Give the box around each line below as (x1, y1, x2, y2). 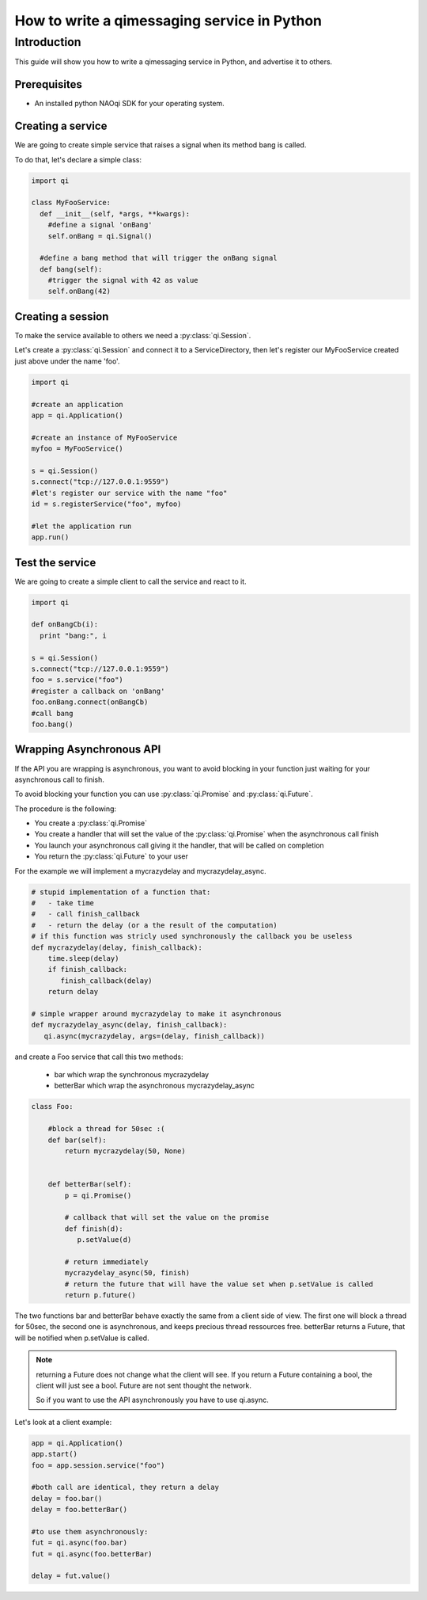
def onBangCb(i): (31, 620, 99, 629)
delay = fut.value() (31, 1571, 111, 1580)
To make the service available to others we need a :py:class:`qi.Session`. (14, 330, 251, 340)
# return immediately (64, 1257, 149, 1267)
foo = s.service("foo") (31, 676, 124, 684)
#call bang (31, 709, 74, 718)
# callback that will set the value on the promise (64, 1213, 270, 1222)
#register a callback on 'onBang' (31, 686, 165, 695)
